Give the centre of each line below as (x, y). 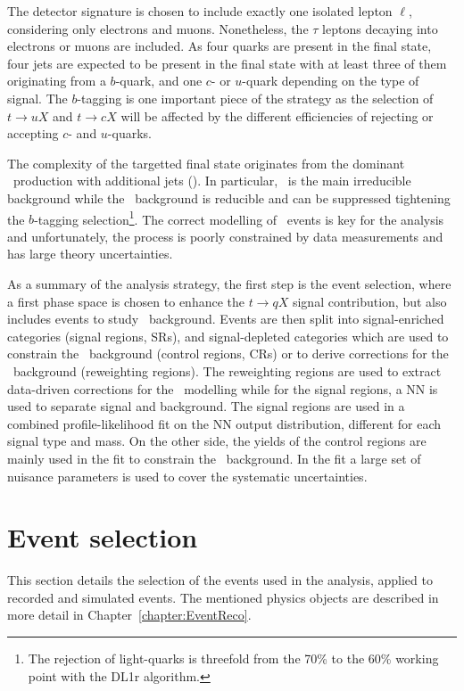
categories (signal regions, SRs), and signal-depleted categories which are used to (228, 336)
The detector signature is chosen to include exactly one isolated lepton (200, 11)
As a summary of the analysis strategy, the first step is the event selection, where (229, 283)
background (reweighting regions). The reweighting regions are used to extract (227, 370)
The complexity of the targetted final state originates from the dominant (206, 163)
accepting (33, 133)
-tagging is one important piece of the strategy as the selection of (255, 98)
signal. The (37, 98)
